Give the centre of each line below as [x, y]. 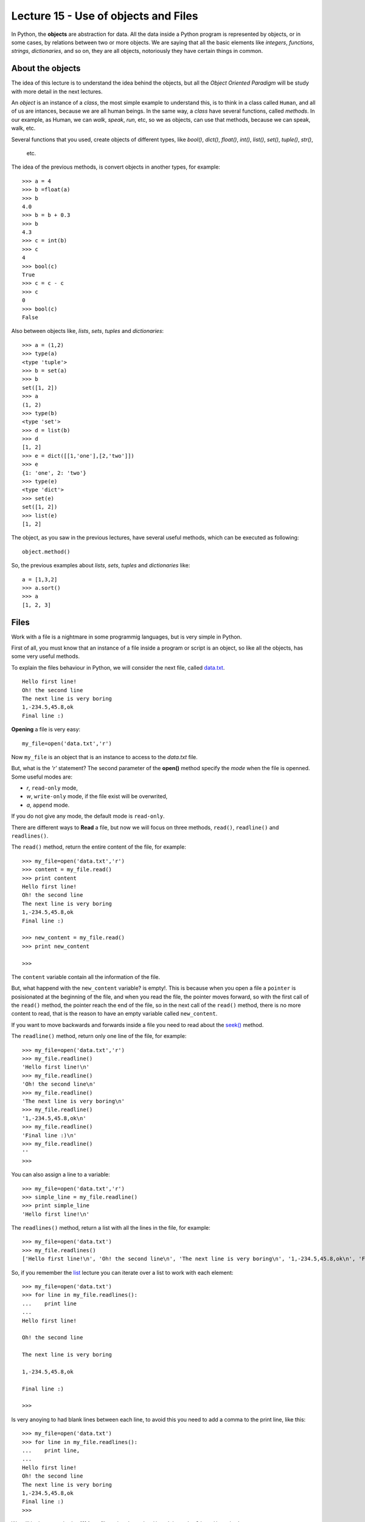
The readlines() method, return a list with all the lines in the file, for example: [111, 1228]
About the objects [46, 68]
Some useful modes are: [42, 777]
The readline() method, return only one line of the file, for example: [99, 1036]
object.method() [46, 552]
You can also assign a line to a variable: [61, 1174]
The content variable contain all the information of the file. [86, 977]
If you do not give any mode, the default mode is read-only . [88, 816]
